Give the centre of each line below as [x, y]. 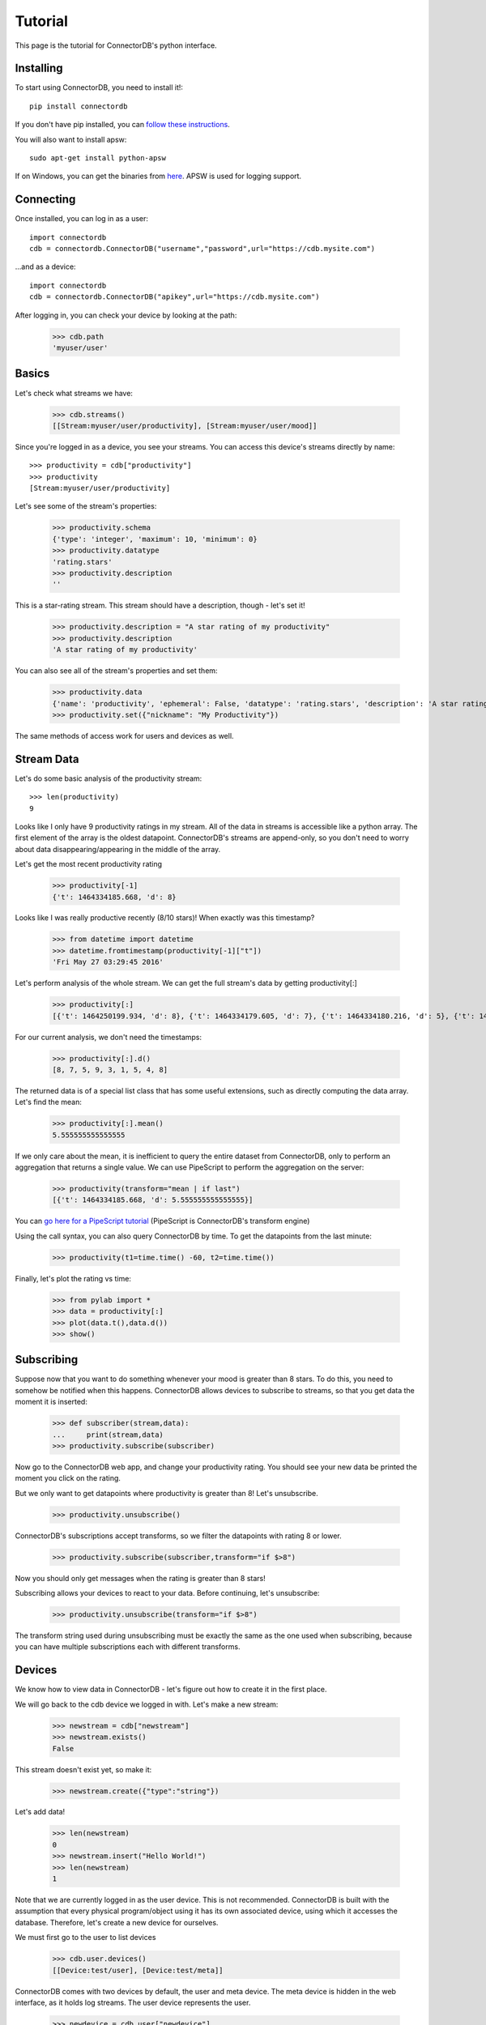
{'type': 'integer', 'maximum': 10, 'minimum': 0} [155, 539]
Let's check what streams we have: [74, 393]
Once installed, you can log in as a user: [82, 219]
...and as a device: [45, 266]
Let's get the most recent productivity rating [88, 864]
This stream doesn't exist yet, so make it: [83, 1769]
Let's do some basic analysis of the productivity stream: [109, 778]
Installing [39, 68]
